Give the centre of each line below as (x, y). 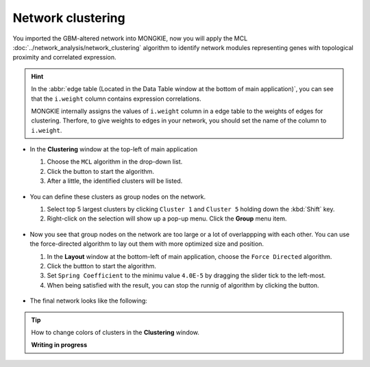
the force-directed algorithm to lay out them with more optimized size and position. (147, 244)
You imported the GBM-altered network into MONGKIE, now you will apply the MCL (130, 38)
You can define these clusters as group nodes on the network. (118, 197)
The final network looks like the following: (88, 301)
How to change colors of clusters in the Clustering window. (115, 332)
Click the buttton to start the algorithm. (102, 266)
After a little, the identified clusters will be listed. (115, 181)
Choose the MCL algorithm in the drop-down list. (115, 162)
